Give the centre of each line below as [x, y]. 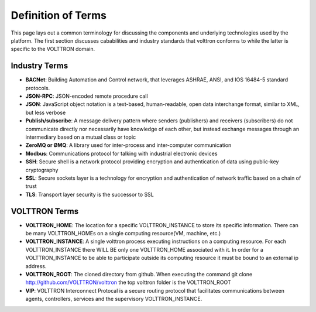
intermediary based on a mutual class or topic [81, 137]
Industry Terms [39, 66]
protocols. [38, 88]
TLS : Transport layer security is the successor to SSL [90, 194]
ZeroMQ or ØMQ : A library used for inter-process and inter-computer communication [128, 145]
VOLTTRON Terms [45, 211]
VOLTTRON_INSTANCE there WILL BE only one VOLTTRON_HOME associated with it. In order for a [144, 249]
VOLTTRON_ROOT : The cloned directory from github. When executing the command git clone [139, 274]
